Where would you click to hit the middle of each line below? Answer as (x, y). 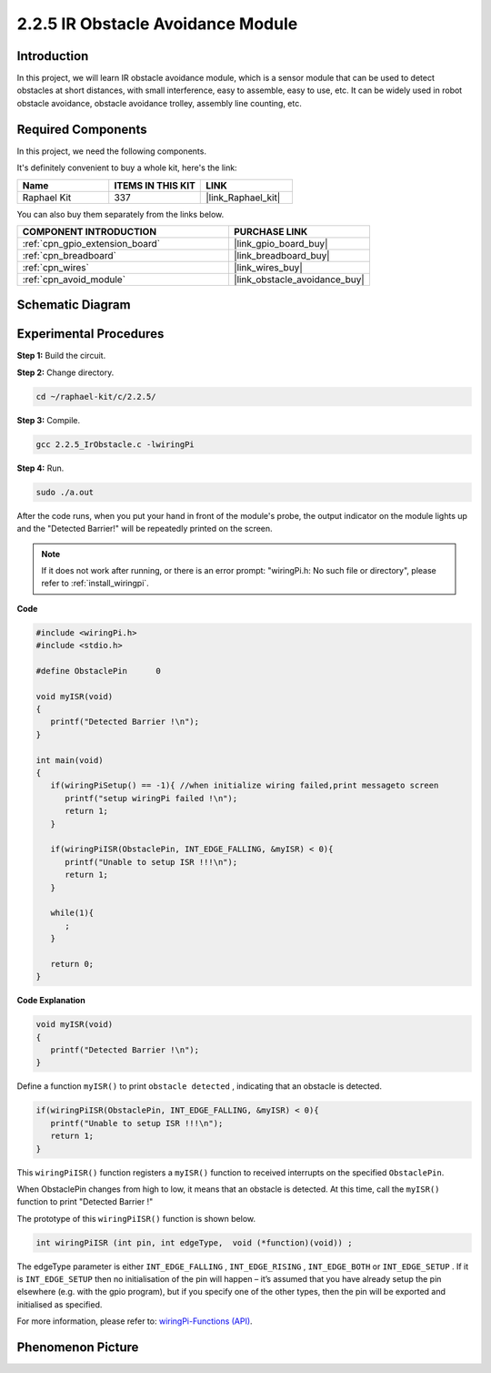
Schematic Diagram (74, 305)
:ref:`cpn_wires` (56, 267)
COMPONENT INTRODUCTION (90, 231)
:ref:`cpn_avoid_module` (74, 280)
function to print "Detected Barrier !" (85, 1202)
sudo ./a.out (65, 492)
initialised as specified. (60, 1304)
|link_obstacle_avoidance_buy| (299, 280)
